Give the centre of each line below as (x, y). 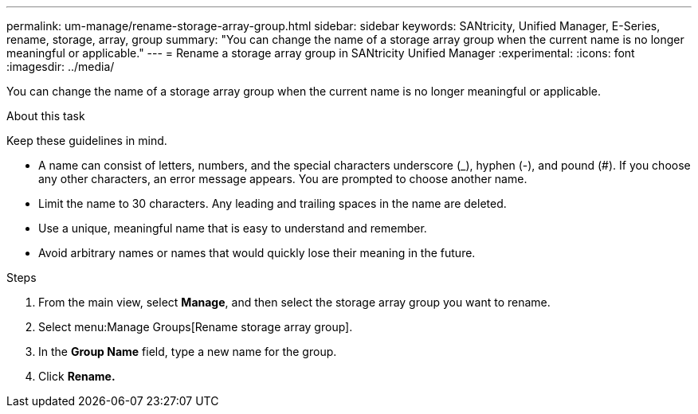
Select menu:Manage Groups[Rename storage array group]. (196, 327)
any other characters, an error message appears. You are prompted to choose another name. (283, 179)
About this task (46, 116)
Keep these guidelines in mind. (87, 141)
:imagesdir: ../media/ (61, 66)
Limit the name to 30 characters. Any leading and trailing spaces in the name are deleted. (273, 203)
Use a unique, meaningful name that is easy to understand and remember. (233, 228)
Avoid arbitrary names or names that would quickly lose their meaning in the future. (257, 253)
